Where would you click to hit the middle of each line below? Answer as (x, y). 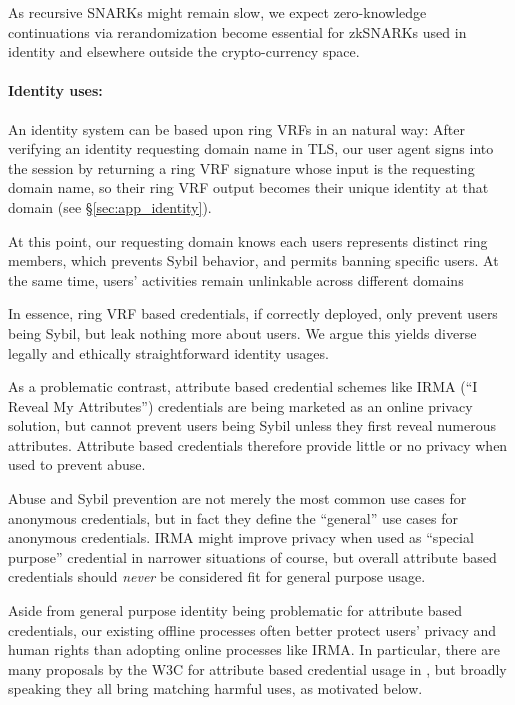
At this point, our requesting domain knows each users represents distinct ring (248, 240)
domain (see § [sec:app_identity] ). (110, 206)
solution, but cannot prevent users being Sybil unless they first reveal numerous (252, 425)
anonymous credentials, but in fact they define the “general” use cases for (233, 517)
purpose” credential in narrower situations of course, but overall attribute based (252, 556)
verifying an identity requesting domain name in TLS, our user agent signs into (251, 148)
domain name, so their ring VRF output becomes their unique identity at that (248, 187)
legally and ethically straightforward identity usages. (168, 352)
